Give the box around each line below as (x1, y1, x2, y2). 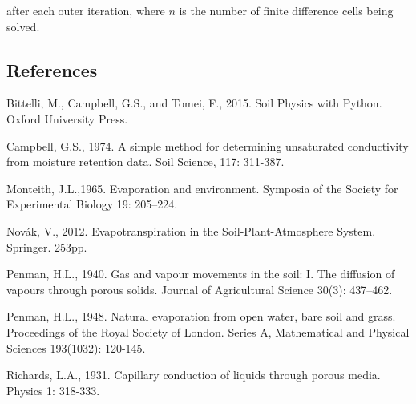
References (6, 57, 98, 82)
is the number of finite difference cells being (179, 2, 394, 18)
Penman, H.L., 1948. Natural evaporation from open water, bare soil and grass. (6, 308, 396, 325)
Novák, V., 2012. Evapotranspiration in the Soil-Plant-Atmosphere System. (6, 222, 376, 239)
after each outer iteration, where (6, 2, 165, 18)
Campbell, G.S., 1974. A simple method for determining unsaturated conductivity (6, 137, 409, 154)
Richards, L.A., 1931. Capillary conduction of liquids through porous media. (6, 366, 381, 383)
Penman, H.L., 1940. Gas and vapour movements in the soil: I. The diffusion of (6, 265, 395, 282)
